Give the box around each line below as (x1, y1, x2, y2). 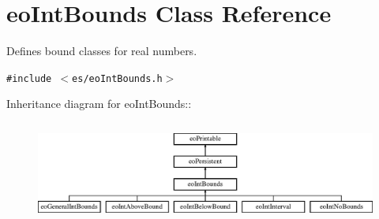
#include (6, 72, 52, 84)
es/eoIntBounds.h (72, 72, 163, 84)
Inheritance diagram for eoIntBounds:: (6, 95, 192, 112)
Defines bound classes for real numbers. (6, 43, 197, 59)
